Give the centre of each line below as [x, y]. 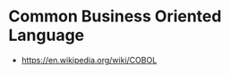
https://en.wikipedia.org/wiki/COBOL [89, 60]
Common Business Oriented [115, 16]
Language [47, 35]
